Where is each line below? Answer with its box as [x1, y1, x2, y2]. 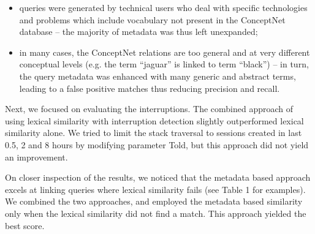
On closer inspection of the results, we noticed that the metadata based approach [5, 171, 311, 184]
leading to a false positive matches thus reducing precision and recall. [19, 81, 280, 94]
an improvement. [5, 150, 68, 163]
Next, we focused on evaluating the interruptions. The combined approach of [5, 102, 294, 115]
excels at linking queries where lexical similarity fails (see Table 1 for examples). [5, 183, 306, 195]
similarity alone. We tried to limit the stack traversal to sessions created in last [5, 126, 302, 139]
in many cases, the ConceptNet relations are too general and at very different [19, 45, 310, 58]
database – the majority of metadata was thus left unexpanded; [19, 25, 258, 38]
